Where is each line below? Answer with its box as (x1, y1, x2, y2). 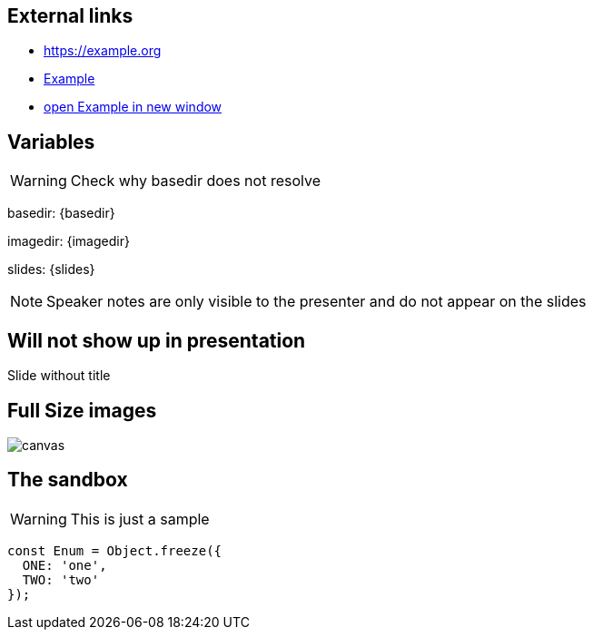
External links (7, 5, 133, 27)
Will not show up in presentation (7, 328, 306, 352)
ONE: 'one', (22, 557, 107, 573)
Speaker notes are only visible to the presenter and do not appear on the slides (46, 292, 587, 311)
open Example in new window (44, 99, 222, 115)
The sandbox (7, 468, 128, 492)
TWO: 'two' (22, 572, 100, 587)
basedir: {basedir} (7, 205, 115, 221)
